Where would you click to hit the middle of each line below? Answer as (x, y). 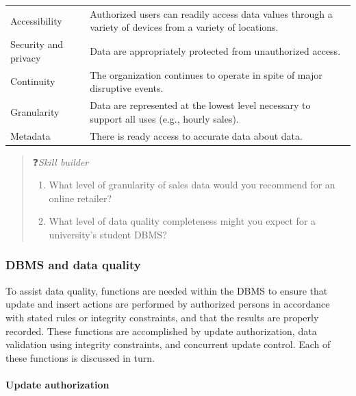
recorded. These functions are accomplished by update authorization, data (161, 331)
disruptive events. (127, 88)
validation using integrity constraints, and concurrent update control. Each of (168, 344)
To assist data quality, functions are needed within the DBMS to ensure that (167, 290)
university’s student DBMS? (108, 234)
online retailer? (80, 198)
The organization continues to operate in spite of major (206, 74)
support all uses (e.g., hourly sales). (164, 118)
